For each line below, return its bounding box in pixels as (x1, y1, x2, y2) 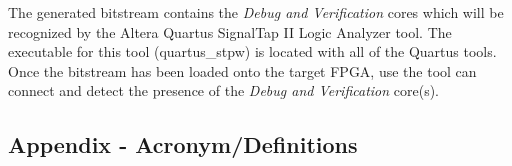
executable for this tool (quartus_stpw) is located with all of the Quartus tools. (8, 41, 497, 62)
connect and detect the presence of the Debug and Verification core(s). (8, 80, 439, 101)
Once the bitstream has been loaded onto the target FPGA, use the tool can (8, 60, 477, 81)
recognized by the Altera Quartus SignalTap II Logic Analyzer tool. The (8, 21, 452, 42)
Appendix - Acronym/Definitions (8, 129, 358, 160)
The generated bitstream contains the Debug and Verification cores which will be (8, 2, 504, 22)
